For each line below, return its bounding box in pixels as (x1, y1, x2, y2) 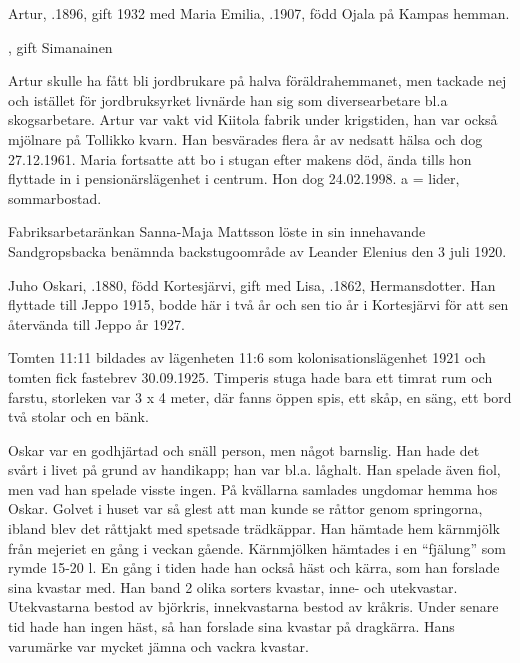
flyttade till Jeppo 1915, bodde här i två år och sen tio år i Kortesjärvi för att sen (8, 294, 509, 315)
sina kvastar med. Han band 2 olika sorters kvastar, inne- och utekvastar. (8, 576, 458, 597)
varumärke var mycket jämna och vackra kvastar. (8, 635, 309, 656)
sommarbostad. (8, 187, 102, 208)
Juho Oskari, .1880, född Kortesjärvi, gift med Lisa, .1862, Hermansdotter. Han (8, 274, 496, 295)
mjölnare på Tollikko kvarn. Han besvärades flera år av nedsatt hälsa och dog (8, 128, 483, 149)
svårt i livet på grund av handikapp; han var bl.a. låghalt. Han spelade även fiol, (8, 459, 501, 480)
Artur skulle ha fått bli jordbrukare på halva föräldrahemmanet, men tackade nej (8, 70, 507, 91)
